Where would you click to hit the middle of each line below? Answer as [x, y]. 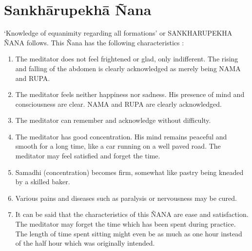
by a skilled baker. [43, 182]
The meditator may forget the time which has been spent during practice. [126, 224]
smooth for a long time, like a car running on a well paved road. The [118, 146]
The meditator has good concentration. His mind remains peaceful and [121, 136]
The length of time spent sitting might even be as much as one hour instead [129, 233]
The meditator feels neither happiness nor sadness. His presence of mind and [130, 94]
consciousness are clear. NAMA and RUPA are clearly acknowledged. [118, 104]
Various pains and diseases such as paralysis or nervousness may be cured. [126, 198]
